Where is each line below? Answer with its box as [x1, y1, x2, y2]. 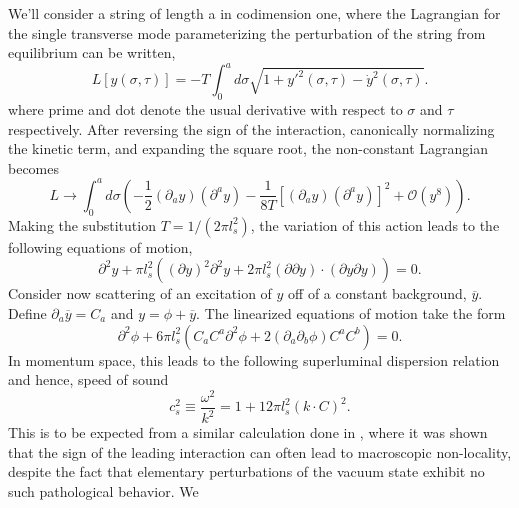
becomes [8, 157, 60, 178]
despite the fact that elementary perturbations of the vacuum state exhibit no [8, 461, 485, 482]
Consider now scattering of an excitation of [8, 283, 272, 304]
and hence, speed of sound [8, 369, 169, 390]
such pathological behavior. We [8, 480, 199, 501]
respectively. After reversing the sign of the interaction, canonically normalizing [8, 118, 495, 139]
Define [8, 302, 47, 323]
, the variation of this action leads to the [250, 214, 500, 235]
